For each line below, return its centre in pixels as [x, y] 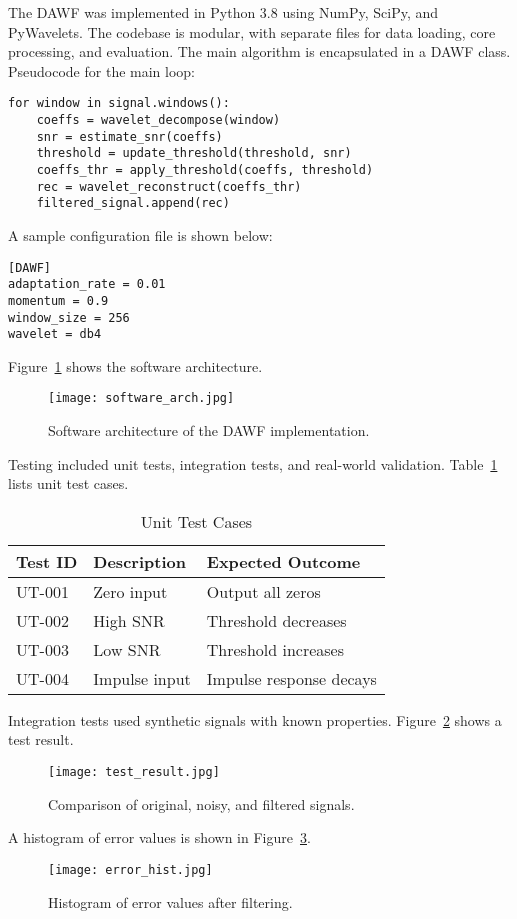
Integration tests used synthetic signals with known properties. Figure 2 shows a [255, 719]
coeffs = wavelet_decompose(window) [158, 120]
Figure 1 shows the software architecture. [135, 365]
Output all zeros [263, 591]
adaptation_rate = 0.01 [87, 284]
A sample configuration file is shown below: [140, 234]
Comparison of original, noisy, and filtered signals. [201, 803]
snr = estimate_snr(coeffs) [129, 136]
